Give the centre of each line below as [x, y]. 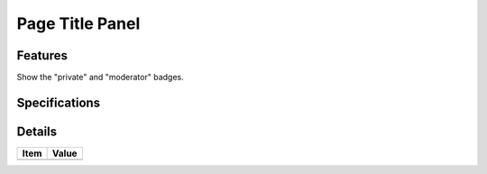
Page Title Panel [78, 23]
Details [37, 131]
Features [42, 55]
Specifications [59, 102]
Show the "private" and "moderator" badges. [100, 78]
